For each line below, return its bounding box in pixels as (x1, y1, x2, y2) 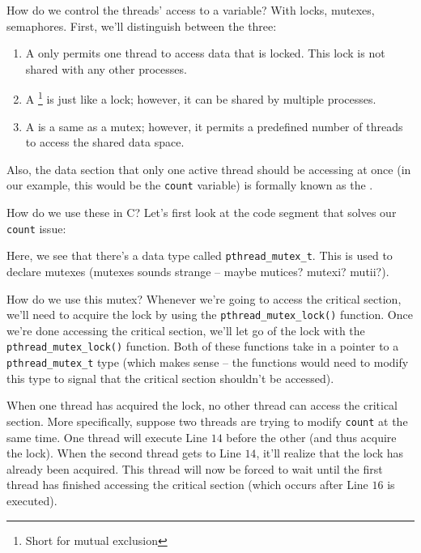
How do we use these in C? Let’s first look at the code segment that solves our (6, 204, 397, 221)
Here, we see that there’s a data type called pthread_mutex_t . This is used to (6, 247, 393, 264)
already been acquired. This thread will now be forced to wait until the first (6, 460, 383, 477)
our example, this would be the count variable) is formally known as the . (6, 177, 373, 194)
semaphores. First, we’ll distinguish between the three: (6, 17, 277, 34)
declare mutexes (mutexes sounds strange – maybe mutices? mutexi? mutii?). (6, 262, 389, 279)
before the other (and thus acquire (226, 428, 397, 445)
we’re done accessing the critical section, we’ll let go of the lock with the (6, 321, 365, 338)
